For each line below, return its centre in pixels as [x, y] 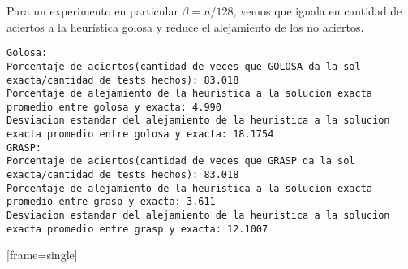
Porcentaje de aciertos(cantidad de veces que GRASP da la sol [181, 161]
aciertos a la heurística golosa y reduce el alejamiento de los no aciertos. [185, 26]
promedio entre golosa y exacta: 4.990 [114, 107]
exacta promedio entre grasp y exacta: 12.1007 [137, 229]
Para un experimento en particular [92, 11]
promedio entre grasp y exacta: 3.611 [111, 202]
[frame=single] [42, 255]
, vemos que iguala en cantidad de [318, 11]
